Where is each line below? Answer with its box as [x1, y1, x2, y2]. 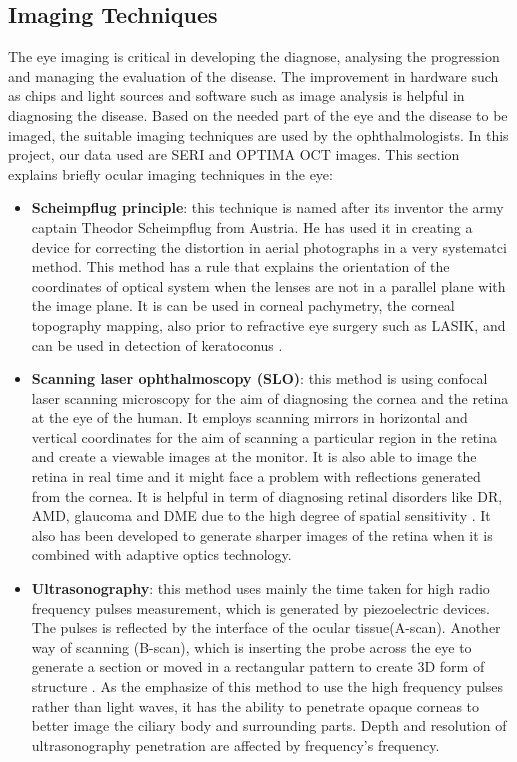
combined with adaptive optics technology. [31, 544, 292, 565]
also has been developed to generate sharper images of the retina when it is [31, 524, 493, 545]
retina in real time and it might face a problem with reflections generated [31, 466, 481, 487]
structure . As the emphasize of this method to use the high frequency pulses [31, 676, 503, 697]
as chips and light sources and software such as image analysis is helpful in [8, 85, 465, 106]
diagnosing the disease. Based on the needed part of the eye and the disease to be [8, 104, 508, 125]
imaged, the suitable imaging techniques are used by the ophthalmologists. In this [8, 124, 509, 145]
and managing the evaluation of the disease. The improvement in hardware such [8, 65, 499, 86]
